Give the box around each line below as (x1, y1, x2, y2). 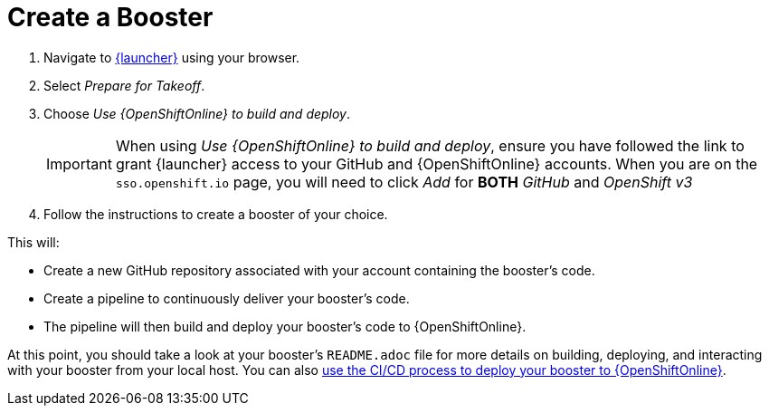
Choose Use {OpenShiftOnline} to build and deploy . (43, 105, 351, 121)
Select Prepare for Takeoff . (43, 77, 205, 93)
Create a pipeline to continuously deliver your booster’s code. (43, 290, 410, 306)
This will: (7, 234, 60, 250)
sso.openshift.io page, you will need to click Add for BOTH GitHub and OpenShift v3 (115, 172, 693, 191)
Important (46, 154, 112, 173)
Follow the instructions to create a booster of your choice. (43, 206, 388, 222)
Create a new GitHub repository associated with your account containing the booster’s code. (43, 262, 595, 278)
